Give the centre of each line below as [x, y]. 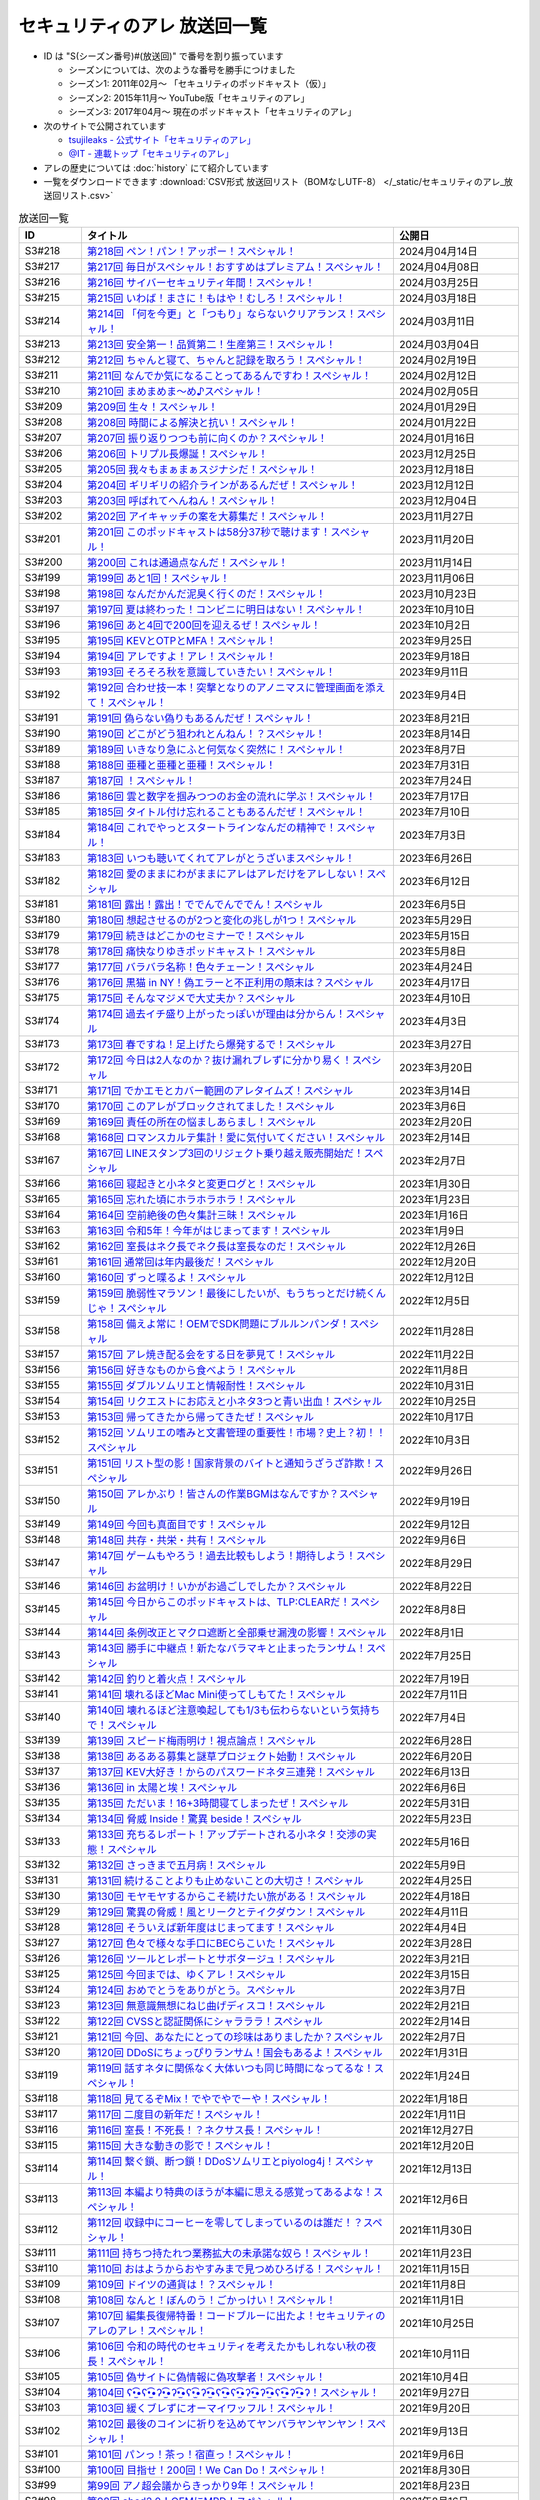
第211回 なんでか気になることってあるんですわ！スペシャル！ [229, 376]
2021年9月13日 [433, 2432]
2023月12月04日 [438, 501]
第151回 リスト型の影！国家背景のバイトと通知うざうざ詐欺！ [230, 1463]
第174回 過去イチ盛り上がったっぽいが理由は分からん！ [216, 1014]
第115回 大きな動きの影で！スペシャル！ [180, 2146]
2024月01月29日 [437, 407]
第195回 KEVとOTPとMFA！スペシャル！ [181, 641]
